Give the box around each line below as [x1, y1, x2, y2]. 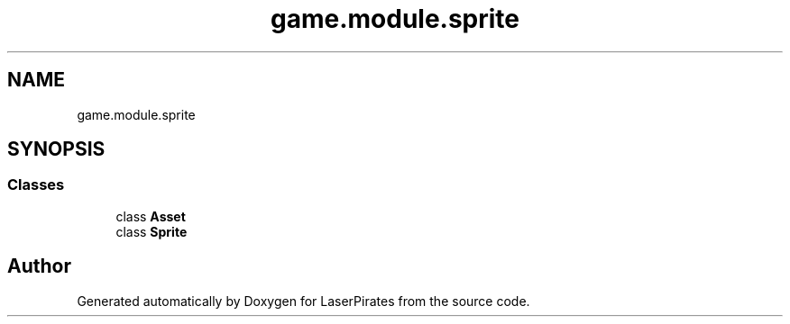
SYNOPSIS [7, 138, 106, 161]
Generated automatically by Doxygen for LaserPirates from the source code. [77, 292, 530, 309]
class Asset [115, 208, 186, 224]
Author [7, 255, 71, 278]
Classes [7, 175, 65, 194]
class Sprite [115, 223, 188, 239]
